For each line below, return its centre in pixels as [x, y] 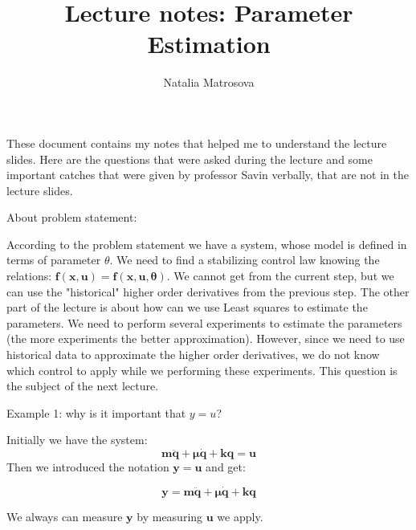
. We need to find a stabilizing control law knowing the [245, 260]
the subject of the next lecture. [83, 386]
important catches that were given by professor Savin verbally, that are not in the [208, 175]
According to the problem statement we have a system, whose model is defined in [207, 244]
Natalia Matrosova [209, 82]
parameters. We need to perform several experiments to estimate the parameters [204, 322]
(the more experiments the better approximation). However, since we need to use [206, 338]
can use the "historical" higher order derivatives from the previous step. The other [208, 291]
